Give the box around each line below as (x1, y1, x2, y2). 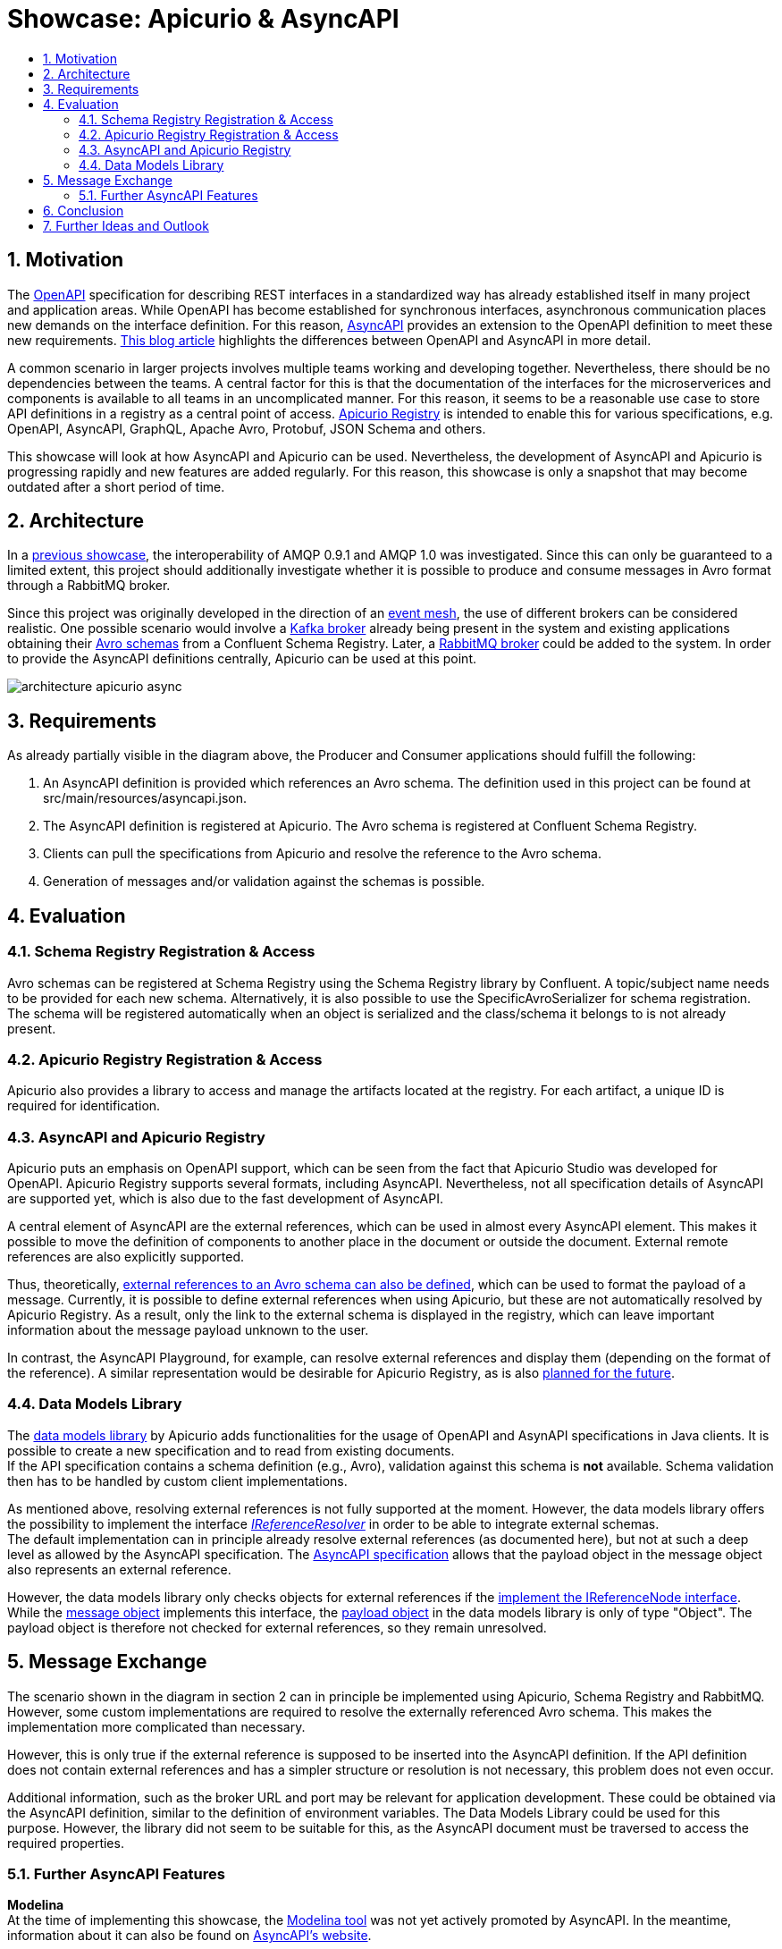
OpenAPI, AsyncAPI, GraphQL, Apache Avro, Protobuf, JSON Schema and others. (7, 420, 486, 436)
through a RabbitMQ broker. (7, 578, 171, 594)
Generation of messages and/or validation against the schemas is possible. (43, 873, 485, 890)
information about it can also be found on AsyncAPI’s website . (7, 1928, 372, 1944)
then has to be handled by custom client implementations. (7, 1472, 348, 1489)
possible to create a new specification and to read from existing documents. (7, 1442, 455, 1458)
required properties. (7, 1835, 124, 1851)
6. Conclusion (43, 202, 124, 218)
